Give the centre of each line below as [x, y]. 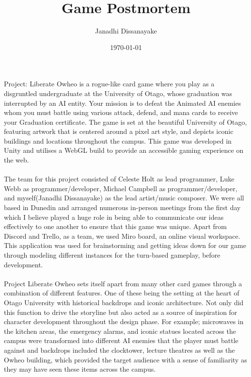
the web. [16, 160]
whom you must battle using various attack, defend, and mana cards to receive [121, 112]
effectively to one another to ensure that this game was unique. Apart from [116, 226]
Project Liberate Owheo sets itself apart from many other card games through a [123, 283]
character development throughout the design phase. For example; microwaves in [124, 321]
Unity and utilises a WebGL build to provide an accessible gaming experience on [124, 150]
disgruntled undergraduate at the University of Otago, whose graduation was [118, 93]
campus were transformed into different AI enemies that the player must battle [121, 340]
